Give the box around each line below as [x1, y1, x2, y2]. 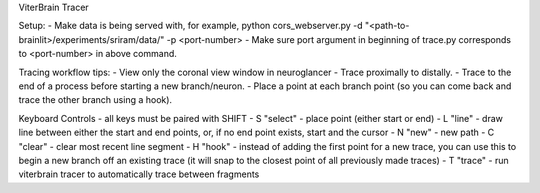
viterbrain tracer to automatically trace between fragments [18, 168, 260, 180]
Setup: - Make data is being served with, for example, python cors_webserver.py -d [18, 20, 364, 32]
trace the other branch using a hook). [18, 94, 173, 106]
